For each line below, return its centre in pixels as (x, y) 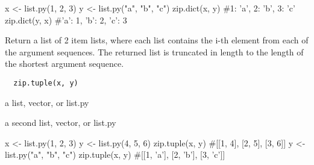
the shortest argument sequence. (64, 64)
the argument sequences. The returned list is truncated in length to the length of (154, 51)
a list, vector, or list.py (47, 102)
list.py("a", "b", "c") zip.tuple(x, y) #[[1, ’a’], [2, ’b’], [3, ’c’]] (115, 154)
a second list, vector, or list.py (61, 123)
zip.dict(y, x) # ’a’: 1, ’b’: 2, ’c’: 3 (66, 20)
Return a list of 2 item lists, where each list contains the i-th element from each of (157, 40)
